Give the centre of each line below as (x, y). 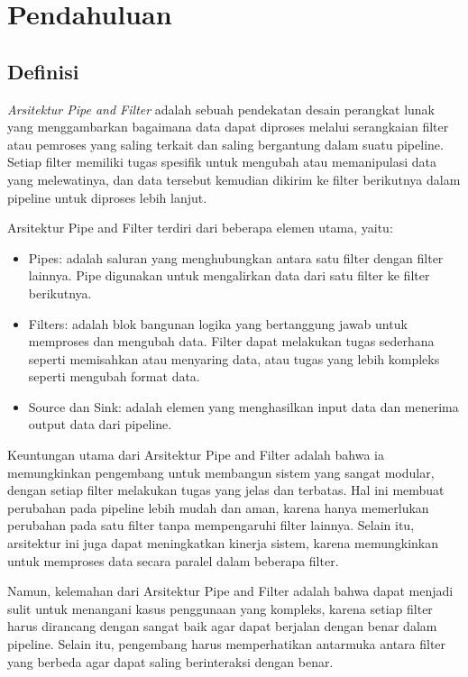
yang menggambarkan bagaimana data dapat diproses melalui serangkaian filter (228, 127)
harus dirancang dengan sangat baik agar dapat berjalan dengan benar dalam (222, 626)
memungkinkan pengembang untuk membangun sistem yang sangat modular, (221, 472)
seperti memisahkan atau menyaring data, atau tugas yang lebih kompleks (234, 358)
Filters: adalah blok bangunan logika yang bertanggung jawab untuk (218, 323)
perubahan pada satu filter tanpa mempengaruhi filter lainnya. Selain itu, (211, 525)
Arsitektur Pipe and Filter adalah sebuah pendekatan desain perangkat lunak (221, 109)
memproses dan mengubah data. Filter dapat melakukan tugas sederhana (231, 341)
